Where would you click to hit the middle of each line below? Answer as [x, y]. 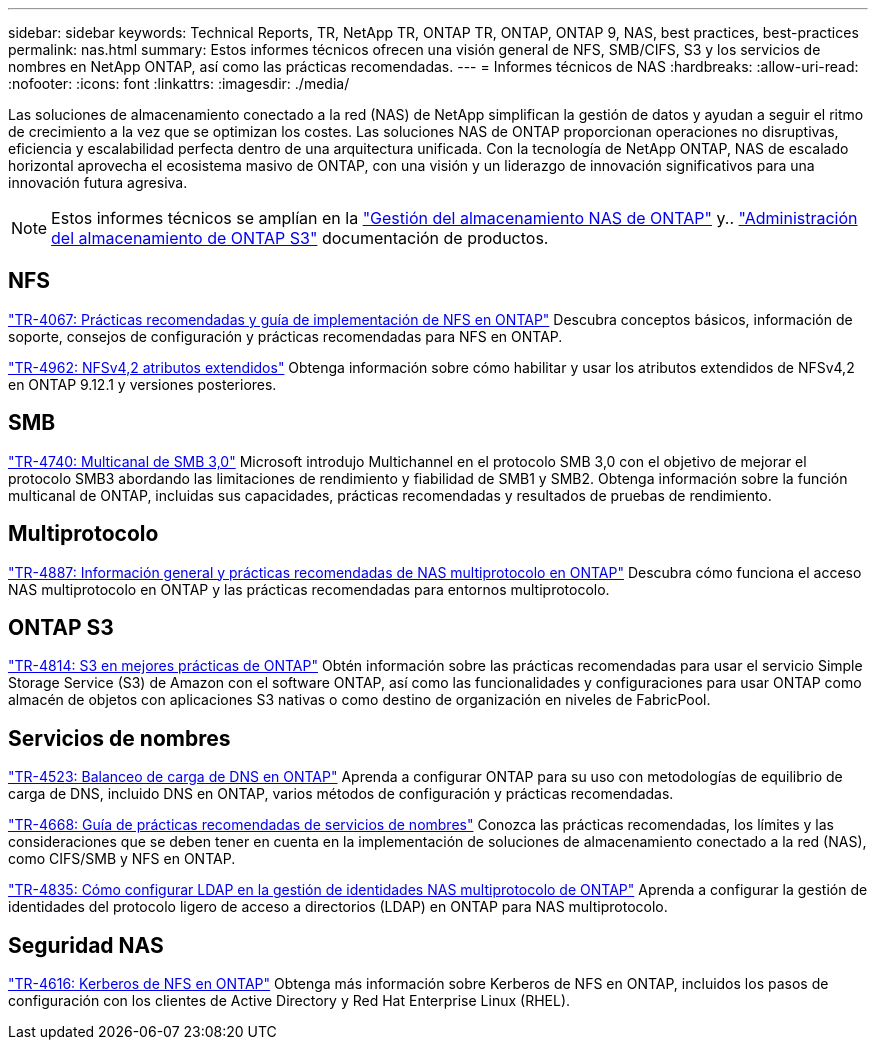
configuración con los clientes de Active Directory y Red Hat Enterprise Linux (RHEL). [289, 1001]
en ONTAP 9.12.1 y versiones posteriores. [142, 384]
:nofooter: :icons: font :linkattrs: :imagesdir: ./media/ [179, 83]
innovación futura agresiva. [98, 182]
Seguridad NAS [86, 945]
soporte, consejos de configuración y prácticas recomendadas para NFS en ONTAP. [285, 336]
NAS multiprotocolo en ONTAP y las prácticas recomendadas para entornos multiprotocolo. [309, 589]
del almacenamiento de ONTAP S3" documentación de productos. [300, 238]
